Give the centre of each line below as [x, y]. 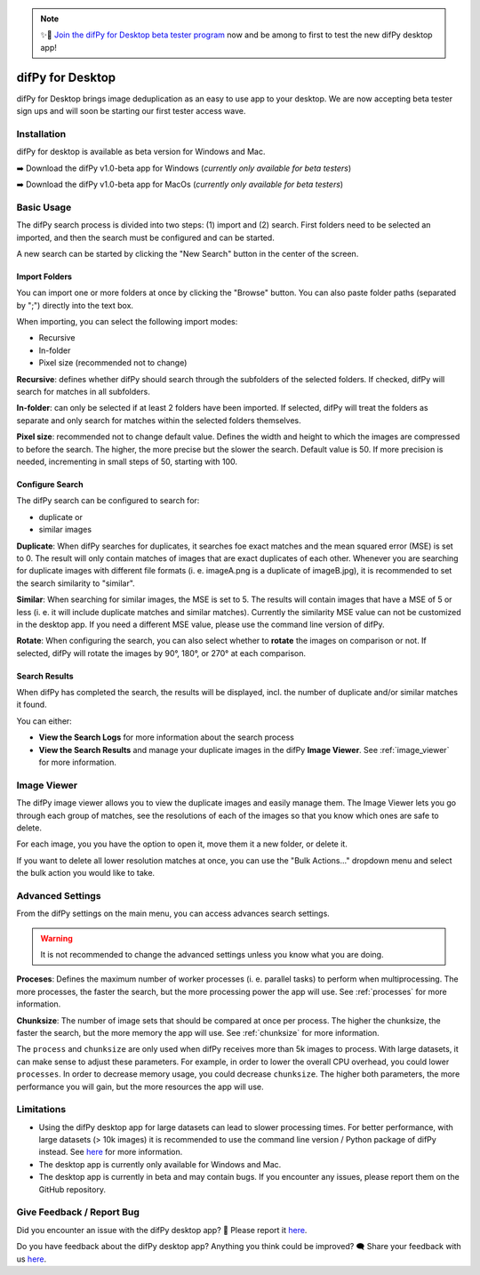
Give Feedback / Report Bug [78, 1212]
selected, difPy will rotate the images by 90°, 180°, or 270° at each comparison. [161, 653]
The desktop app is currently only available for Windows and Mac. [160, 1164]
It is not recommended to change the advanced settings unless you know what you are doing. [212, 955]
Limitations [41, 1110]
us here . [32, 1259]
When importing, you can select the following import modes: [127, 322]
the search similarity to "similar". [76, 583]
